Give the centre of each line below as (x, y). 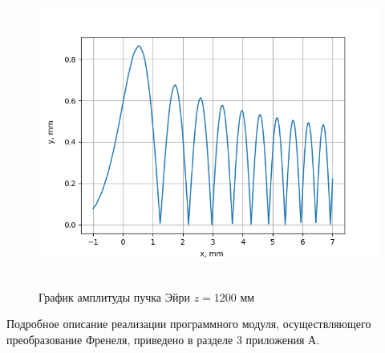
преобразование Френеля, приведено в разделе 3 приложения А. (163, 339)
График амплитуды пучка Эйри (114, 296)
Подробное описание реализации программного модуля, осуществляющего (189, 324)
